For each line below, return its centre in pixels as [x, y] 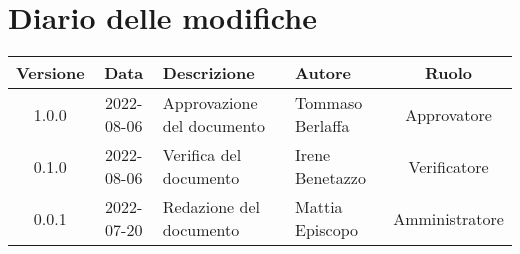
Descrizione [208, 73]
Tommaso [329, 103]
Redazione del [211, 207]
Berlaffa [322, 126]
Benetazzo [330, 178]
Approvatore [448, 114]
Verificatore [448, 166]
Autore [323, 73]
